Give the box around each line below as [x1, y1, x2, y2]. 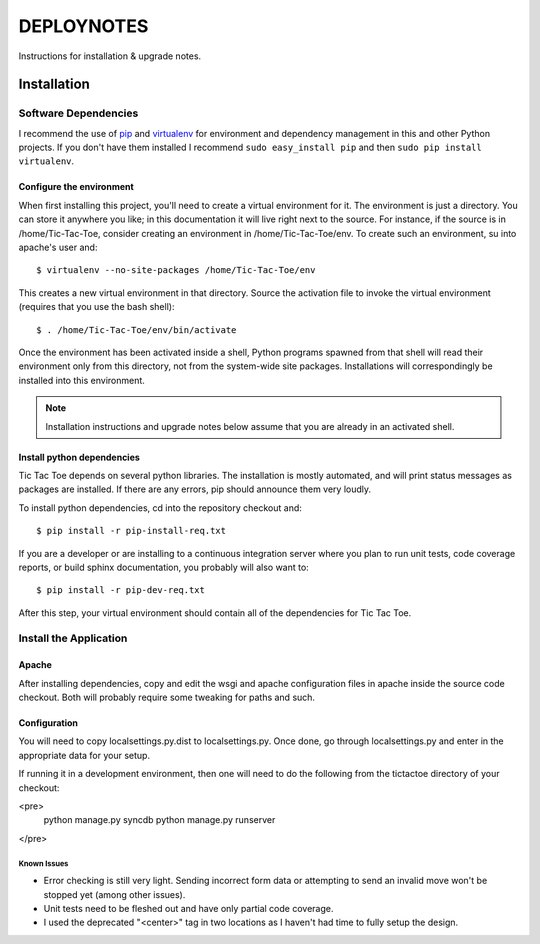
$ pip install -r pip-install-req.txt [36, 525, 227, 537]
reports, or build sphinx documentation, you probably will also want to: [18, 561, 309, 573]
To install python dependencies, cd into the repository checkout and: [18, 501, 302, 514]
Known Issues [18, 858, 69, 869]
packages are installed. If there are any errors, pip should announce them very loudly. [18, 483, 372, 495]
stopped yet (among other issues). [43, 888, 186, 900]
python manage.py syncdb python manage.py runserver [43, 814, 276, 826]
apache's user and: [18, 241, 98, 254]
